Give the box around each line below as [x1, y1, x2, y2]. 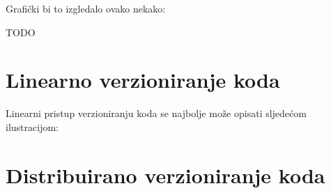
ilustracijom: [6, 119, 59, 134]
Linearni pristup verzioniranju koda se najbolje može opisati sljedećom [6, 106, 307, 121]
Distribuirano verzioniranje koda [6, 160, 325, 189]
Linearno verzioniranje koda [6, 65, 280, 94]
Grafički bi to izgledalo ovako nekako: [6, 1, 166, 15]
